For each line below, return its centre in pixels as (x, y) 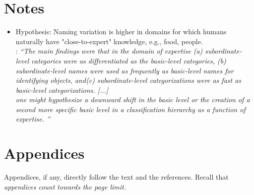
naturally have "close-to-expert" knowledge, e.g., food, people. (109, 41)
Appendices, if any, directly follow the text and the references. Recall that (116, 177)
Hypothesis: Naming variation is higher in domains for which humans (121, 32)
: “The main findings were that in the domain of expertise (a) (109, 51)
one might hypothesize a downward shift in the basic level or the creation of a (133, 99)
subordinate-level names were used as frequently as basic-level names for (125, 70)
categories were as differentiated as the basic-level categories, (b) (129, 60)
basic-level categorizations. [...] (62, 90)
